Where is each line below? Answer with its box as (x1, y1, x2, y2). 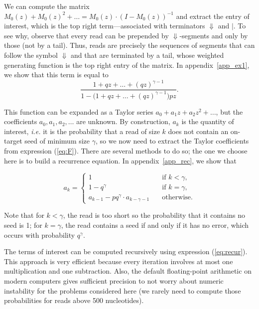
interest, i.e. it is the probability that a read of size (4, 126, 160, 136)
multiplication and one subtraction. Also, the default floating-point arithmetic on (4, 266, 252, 276)
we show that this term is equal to (4, 69, 109, 80)
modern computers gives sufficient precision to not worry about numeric (4, 276, 224, 286)
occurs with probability (4, 229, 75, 240)
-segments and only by (179, 30, 248, 40)
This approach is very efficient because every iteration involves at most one (4, 256, 233, 266)
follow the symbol (4, 49, 58, 60)
